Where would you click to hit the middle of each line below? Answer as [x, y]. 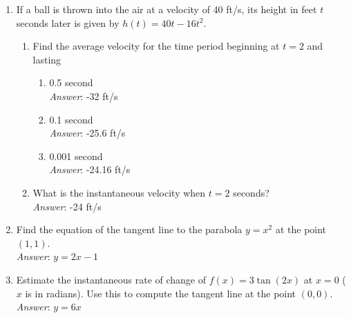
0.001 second [76, 156]
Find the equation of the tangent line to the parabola [129, 229]
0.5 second [71, 82]
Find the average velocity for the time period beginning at [156, 46]
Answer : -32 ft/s [84, 96]
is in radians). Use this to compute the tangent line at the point [161, 293]
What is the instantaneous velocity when [119, 192]
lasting [47, 59]
